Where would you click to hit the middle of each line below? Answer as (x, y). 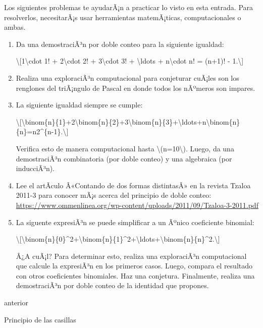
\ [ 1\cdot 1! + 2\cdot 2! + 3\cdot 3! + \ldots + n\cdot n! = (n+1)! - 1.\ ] (130, 61)
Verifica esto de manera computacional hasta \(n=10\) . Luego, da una (125, 148)
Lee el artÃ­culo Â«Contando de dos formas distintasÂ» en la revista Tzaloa (133, 185)
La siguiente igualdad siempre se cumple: (79, 105)
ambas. (15, 27)
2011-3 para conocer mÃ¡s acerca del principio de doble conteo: (114, 195)
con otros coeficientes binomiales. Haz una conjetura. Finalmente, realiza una (135, 275)
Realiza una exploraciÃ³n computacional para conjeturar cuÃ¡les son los (127, 77)
